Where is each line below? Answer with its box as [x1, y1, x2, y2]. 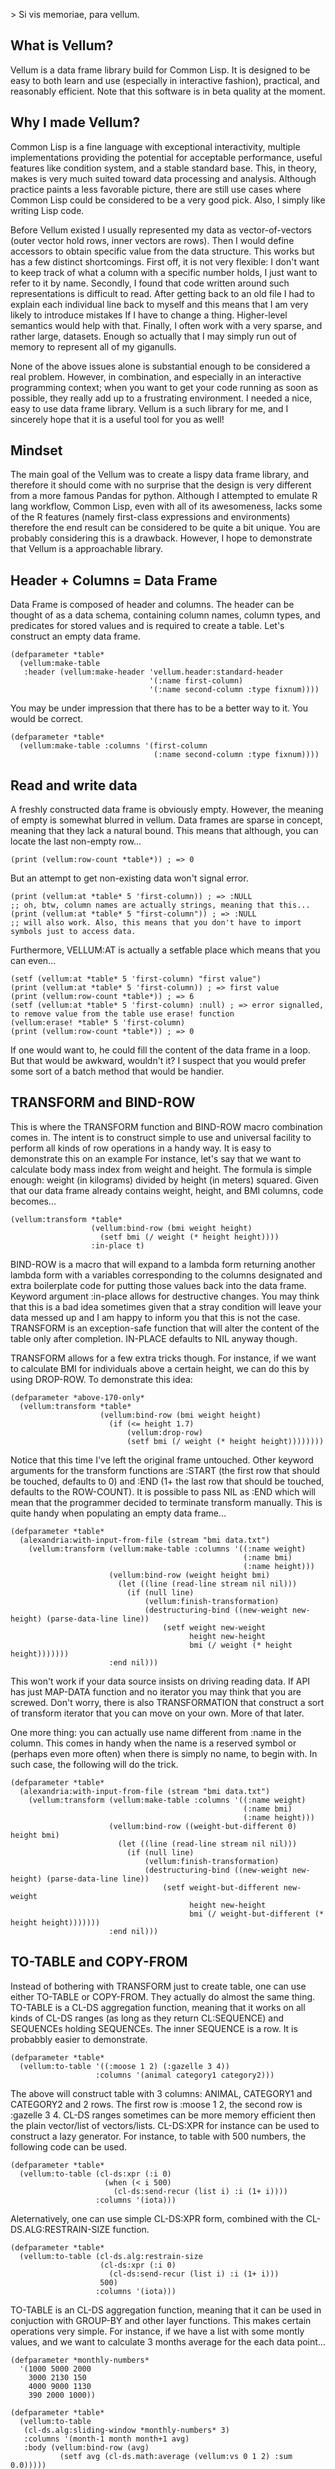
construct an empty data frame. [10, 630, 142, 643]
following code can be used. [10, 2140, 128, 2153]
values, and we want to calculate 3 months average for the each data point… [10, 2335, 326, 2348]
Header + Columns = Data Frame [10, 572, 218, 589]
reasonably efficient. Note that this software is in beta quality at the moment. [10, 85, 326, 97]
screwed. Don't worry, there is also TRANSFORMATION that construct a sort [10, 1696, 325, 1708]
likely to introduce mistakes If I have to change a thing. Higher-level [10, 309, 288, 321]
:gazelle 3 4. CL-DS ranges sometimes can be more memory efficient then [10, 2109, 317, 2121]
